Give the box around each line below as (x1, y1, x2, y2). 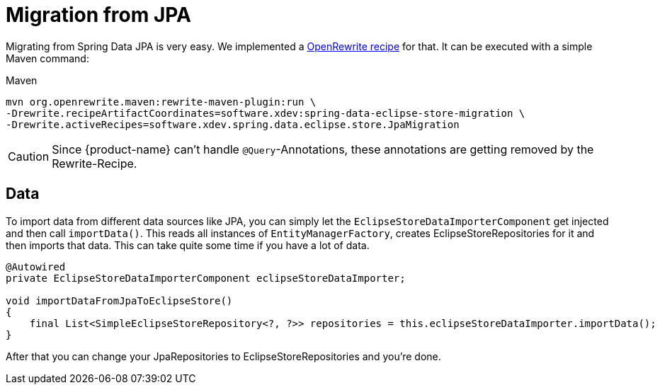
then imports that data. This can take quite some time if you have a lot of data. (6, 239, 370, 251)
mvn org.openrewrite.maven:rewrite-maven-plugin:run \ (6, 96, 317, 108)
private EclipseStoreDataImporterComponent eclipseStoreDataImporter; (6, 272, 406, 284)
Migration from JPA (6, 3, 192, 27)
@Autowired (6, 260, 66, 273)
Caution (8, 149, 50, 164)
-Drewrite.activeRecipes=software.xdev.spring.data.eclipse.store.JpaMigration (6, 118, 460, 130)
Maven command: (6, 52, 89, 64)
